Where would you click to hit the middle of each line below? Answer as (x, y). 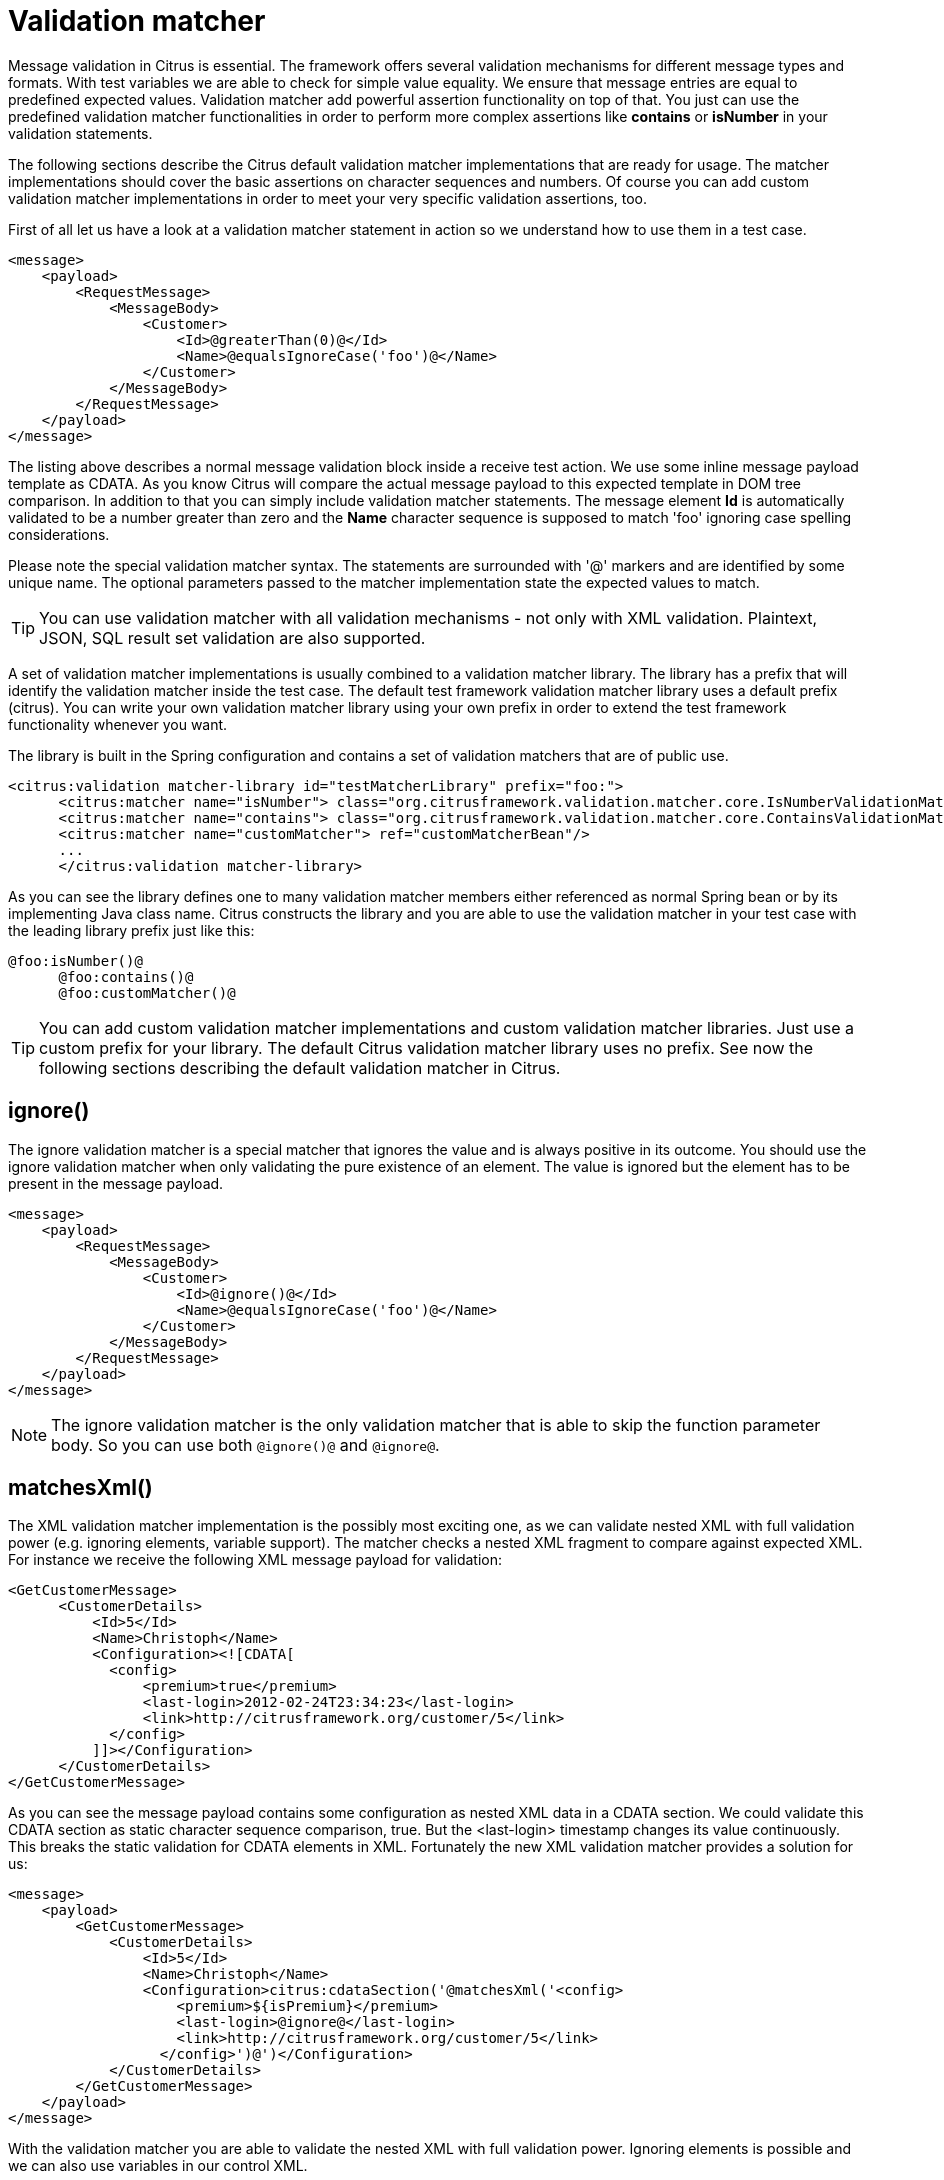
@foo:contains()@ (126, 976)
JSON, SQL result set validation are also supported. (232, 637)
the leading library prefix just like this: (131, 930)
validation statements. (80, 133)
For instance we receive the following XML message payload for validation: (255, 1560)
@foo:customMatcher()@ (147, 992)
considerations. (59, 534)
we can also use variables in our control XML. (158, 2166)
